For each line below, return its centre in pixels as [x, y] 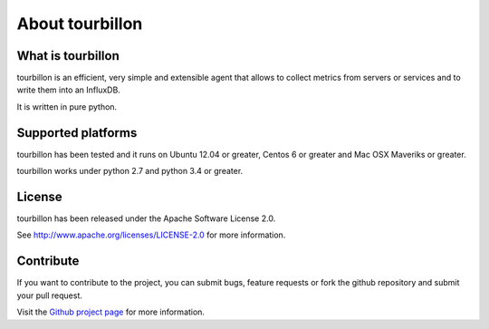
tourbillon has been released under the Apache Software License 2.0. [146, 218]
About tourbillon [80, 24]
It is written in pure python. [67, 106]
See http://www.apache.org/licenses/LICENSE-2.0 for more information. [151, 235]
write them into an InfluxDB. [69, 90]
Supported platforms [77, 133]
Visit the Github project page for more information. [111, 312]
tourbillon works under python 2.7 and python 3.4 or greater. [130, 171]
